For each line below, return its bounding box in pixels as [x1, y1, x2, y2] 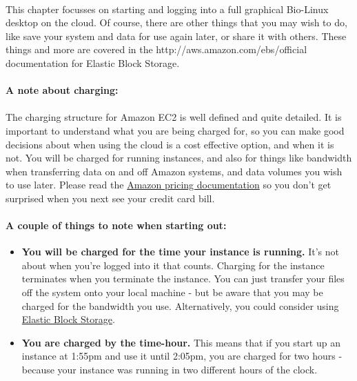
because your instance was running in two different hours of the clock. [21, 362, 318, 377]
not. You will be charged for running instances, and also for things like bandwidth [6, 150, 352, 165]
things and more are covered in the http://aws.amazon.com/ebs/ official [6, 42, 307, 57]
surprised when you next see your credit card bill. [6, 190, 215, 205]
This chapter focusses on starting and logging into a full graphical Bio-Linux [6, 1, 329, 16]
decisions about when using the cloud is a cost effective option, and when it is [6, 137, 334, 151]
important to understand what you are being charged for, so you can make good [6, 123, 345, 137]
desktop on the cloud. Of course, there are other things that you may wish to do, [6, 15, 347, 30]
